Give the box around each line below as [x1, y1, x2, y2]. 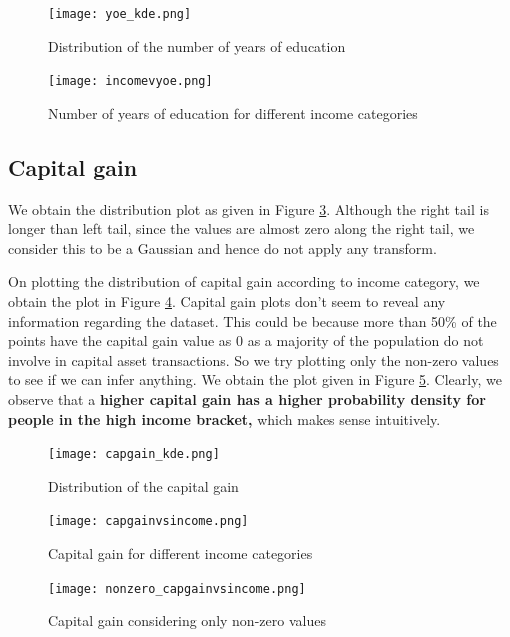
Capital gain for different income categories [48, 543, 313, 564]
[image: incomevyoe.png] [48, 74, 213, 89]
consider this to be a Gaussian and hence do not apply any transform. [8, 237, 437, 258]
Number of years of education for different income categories [48, 102, 418, 123]
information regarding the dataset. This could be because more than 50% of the [8, 310, 497, 331]
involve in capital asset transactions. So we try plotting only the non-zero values [8, 349, 499, 370]
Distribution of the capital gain [48, 475, 239, 496]
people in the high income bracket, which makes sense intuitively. [8, 408, 441, 429]
